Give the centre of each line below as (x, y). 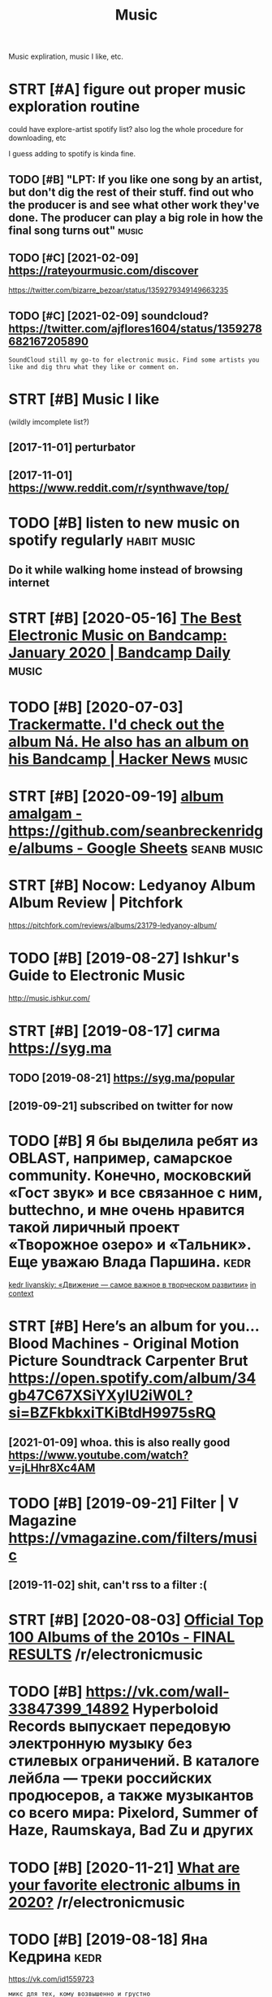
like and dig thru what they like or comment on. (94, 367)
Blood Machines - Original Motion (124, 1343)
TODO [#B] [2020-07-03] (96, 707)
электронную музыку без (100, 1744)
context (21, 1293)
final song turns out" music (76, 230)
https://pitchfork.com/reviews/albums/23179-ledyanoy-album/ (113, 925)
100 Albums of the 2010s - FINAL (122, 1637)
